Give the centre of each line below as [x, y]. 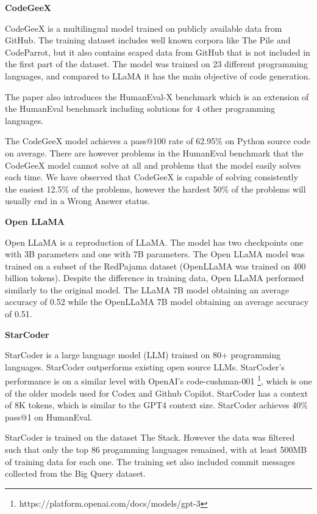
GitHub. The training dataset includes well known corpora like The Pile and [148, 40]
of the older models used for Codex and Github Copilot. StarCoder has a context [157, 393]
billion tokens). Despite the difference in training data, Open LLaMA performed [155, 278]
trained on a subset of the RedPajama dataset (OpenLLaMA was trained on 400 [155, 266]
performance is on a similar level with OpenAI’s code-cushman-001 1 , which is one [158, 380]
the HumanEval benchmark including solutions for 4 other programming [140, 108]
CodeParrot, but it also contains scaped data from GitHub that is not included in [158, 52]
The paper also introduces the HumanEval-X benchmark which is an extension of [157, 96]
